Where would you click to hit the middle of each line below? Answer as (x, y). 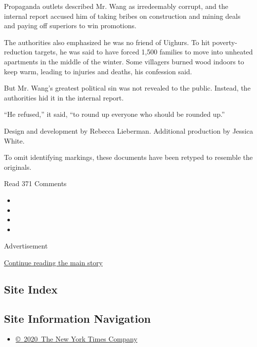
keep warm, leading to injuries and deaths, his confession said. (98, 71)
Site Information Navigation (77, 318)
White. (14, 140)
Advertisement (26, 246)
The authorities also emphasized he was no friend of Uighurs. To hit (107, 42)
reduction (18, 52)
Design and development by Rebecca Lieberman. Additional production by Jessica (128, 130)
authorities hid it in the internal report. (64, 97)
